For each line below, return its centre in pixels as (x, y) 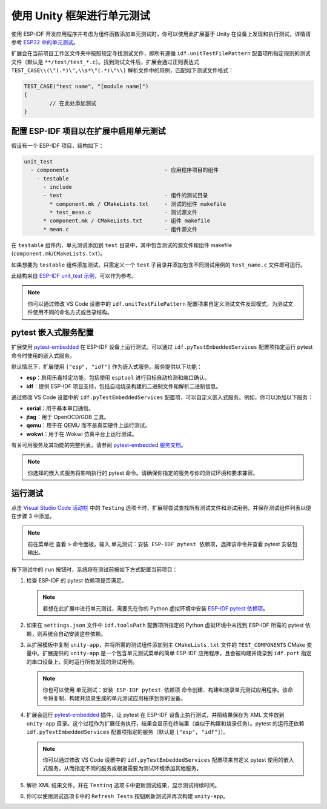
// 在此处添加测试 (73, 103)
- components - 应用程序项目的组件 (125, 170)
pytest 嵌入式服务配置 (52, 333)
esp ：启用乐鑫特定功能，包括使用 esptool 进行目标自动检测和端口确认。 (118, 378)
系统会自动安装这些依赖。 (74, 633)
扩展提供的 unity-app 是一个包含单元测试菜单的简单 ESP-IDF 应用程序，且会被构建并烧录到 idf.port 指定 (177, 653)
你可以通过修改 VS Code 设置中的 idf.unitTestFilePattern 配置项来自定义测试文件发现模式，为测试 (158, 303)
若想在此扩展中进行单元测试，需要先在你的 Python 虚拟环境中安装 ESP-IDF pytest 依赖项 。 (156, 608)
